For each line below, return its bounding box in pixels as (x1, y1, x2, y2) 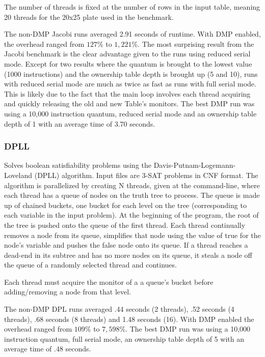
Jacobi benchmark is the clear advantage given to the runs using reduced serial (4, 48, 251, 59)
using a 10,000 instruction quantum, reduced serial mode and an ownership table (4, 108, 257, 118)
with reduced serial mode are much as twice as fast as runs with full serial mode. (4, 78, 256, 89)
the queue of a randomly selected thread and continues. (4, 259, 177, 270)
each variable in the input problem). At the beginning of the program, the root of (4, 210, 259, 220)
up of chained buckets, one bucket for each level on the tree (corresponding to (4, 199, 247, 210)
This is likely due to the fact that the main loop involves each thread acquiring (4, 88, 251, 99)
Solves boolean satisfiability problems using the (4, 160, 152, 170)
